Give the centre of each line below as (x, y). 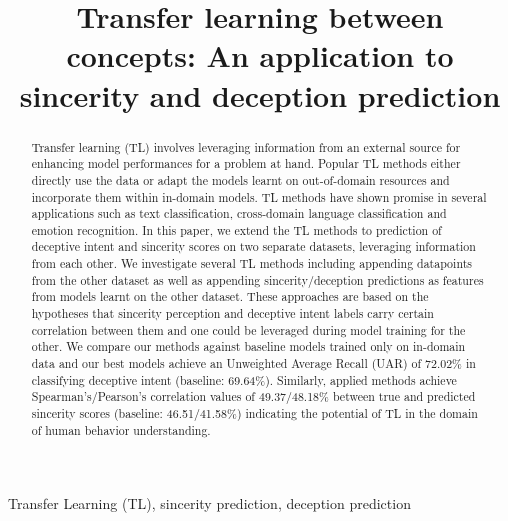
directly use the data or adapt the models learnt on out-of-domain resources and (240, 179)
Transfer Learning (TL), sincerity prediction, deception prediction (209, 503)
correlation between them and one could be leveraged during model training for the (248, 329)
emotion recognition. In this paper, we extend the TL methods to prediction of (236, 229)
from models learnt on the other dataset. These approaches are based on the (230, 296)
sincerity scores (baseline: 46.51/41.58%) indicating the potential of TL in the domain (254, 413)
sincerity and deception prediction (260, 94)
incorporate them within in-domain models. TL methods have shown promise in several (259, 196)
